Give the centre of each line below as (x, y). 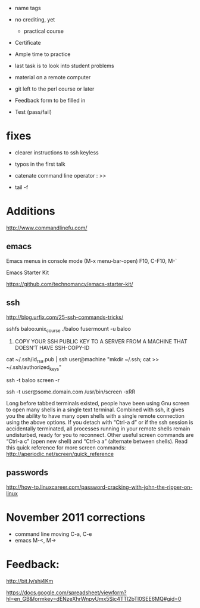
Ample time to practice (43, 54)
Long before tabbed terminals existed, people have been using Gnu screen (98, 403)
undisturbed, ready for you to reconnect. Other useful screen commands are (100, 435)
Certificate (28, 43)
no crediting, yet (35, 19)
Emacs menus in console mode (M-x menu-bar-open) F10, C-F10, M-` (92, 260)
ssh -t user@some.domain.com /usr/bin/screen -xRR (71, 392)
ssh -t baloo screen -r (33, 380)
